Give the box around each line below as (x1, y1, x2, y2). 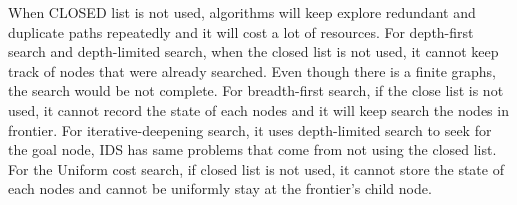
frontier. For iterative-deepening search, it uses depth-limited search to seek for (8, 119, 492, 140)
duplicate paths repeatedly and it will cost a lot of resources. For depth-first (8, 21, 474, 42)
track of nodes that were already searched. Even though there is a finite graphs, (8, 60, 497, 81)
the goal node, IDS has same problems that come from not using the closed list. (8, 139, 497, 160)
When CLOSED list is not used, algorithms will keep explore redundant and (8, 2, 476, 22)
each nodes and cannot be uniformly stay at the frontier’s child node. (8, 178, 432, 199)
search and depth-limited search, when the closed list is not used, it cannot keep (8, 41, 499, 62)
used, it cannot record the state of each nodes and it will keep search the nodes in (8, 99, 509, 120)
